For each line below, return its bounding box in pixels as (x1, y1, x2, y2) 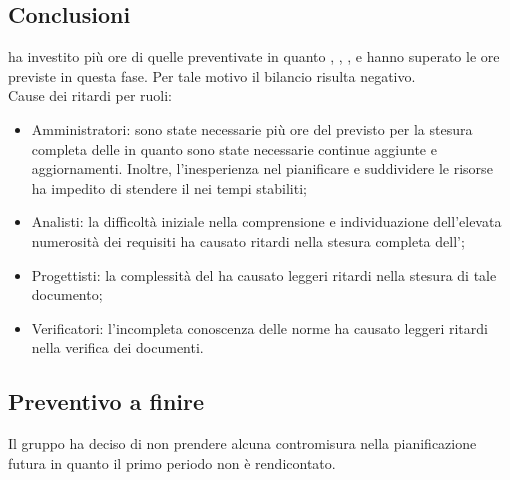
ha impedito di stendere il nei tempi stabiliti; (31, 177, 307, 198)
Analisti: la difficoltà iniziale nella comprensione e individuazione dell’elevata (31, 211, 502, 232)
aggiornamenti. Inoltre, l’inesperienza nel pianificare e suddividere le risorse (31, 158, 493, 179)
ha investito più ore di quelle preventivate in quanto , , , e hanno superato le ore (8, 46, 500, 67)
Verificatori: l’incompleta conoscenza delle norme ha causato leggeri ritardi (31, 317, 488, 338)
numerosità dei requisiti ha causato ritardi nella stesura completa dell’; (31, 230, 465, 251)
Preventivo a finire (8, 386, 205, 417)
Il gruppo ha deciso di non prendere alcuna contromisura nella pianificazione (8, 433, 477, 454)
